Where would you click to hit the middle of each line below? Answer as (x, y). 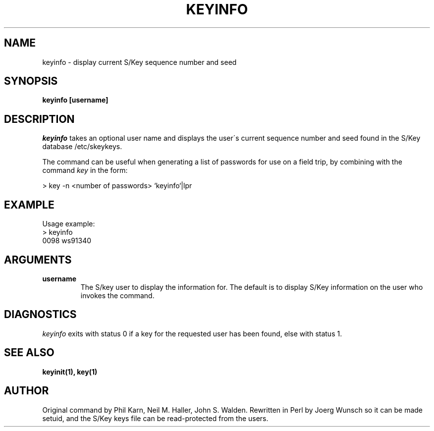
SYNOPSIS (31, 81)
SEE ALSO (29, 353)
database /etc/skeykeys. (82, 147)
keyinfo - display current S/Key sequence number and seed (139, 62)
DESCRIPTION (39, 119)
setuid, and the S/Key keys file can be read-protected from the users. (155, 418)
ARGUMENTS (38, 260)
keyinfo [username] (75, 100)
